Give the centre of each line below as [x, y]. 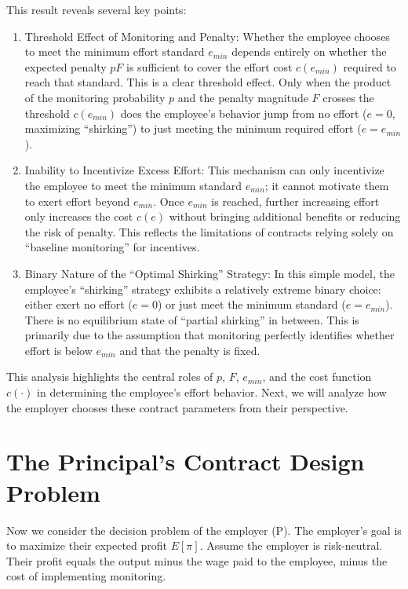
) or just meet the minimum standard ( [251, 304]
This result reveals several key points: [97, 9]
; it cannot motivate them [327, 185]
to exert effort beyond [77, 201]
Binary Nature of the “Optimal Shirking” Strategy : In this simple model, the [209, 273]
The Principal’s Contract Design [186, 461]
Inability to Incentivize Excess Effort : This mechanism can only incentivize [204, 170]
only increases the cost [79, 216]
